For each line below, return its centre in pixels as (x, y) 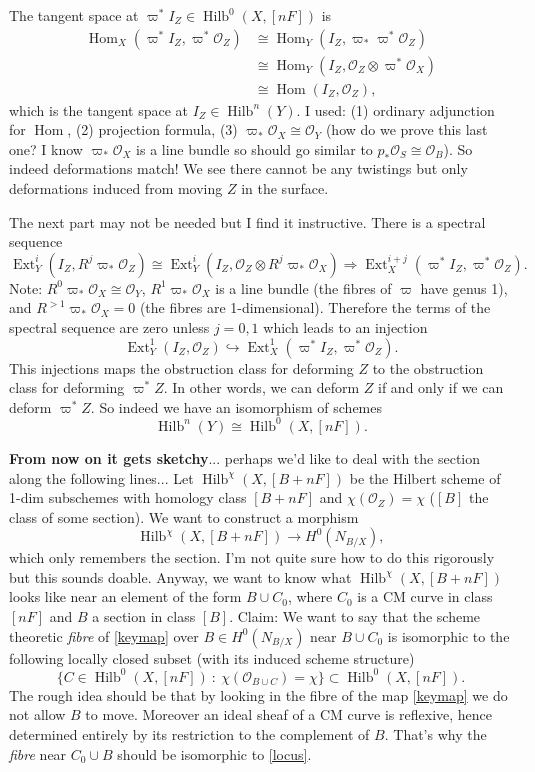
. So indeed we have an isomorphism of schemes (236, 406)
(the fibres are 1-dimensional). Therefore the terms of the (315, 307)
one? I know (46, 148)
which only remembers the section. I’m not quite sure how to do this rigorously (252, 557)
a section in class (144, 616)
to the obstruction (428, 367)
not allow (37, 714)
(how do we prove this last (406, 129)
